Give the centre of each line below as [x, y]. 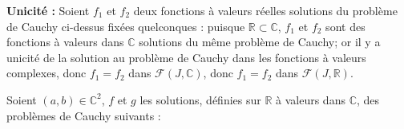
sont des [345, 26]
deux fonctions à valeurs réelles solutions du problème [265, 10]
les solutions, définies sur [200, 99]
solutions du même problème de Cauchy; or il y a [260, 42]
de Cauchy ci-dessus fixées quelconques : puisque [126, 26]
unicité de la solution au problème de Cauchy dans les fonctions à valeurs [186, 57]
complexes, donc [46, 73]
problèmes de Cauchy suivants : [84, 115]
